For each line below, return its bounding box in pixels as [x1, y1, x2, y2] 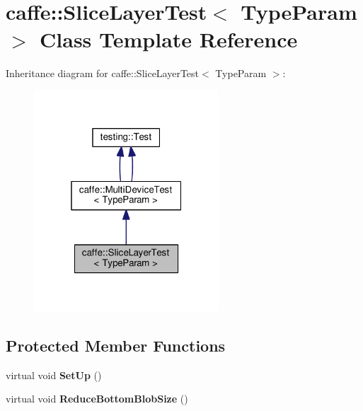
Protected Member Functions [6, 334, 226, 356]
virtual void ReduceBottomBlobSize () [6, 391, 188, 406]
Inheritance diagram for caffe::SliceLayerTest [6, 66, 200, 81]
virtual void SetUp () [6, 367, 102, 382]
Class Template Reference [40, 25, 298, 54]
